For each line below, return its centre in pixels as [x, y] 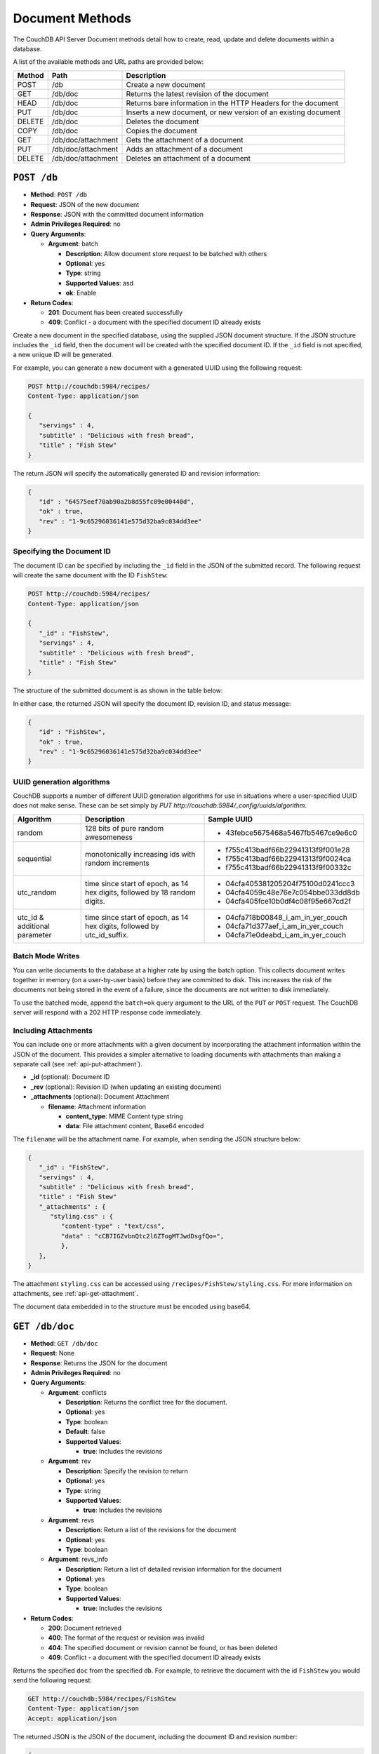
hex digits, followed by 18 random [140, 892]
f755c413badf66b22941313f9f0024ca [288, 858]
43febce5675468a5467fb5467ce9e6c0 [291, 833]
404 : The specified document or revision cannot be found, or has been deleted [163, 1647]
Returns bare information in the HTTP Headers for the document [232, 103]
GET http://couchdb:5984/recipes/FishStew [102, 1699]
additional [34, 926]
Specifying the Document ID [62, 551]
